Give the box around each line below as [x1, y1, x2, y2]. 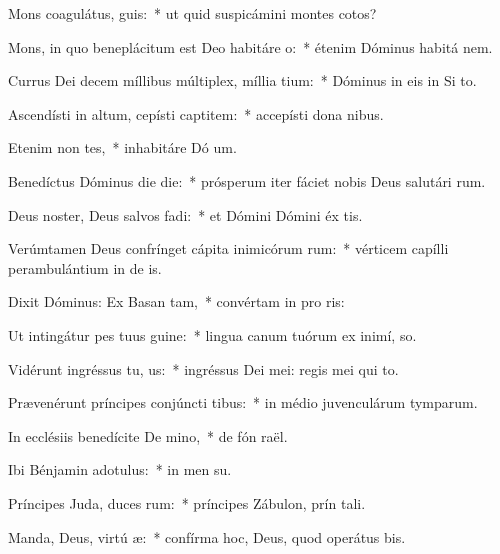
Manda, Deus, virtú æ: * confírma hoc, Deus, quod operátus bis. [8, 526, 406, 547]
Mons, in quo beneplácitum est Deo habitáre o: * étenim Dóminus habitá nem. [8, 36, 493, 57]
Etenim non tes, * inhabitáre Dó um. [8, 137, 237, 158]
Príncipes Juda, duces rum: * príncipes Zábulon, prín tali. [8, 492, 366, 513]
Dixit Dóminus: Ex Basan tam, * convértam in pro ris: [8, 291, 345, 312]
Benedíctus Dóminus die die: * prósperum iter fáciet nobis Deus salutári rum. [8, 170, 486, 191]
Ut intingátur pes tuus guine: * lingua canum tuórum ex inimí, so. [8, 324, 417, 345]
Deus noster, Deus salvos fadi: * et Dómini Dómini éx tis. [8, 204, 363, 225]
